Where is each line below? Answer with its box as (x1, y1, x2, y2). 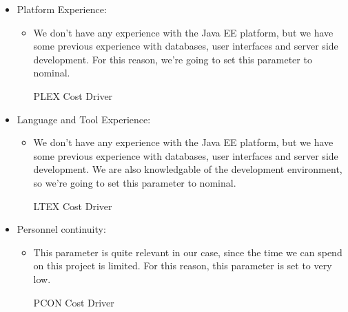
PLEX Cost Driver (33, 88, 113, 103)
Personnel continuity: (17, 222, 106, 236)
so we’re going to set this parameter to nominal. (33, 175, 236, 189)
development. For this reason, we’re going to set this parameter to (33, 52, 312, 66)
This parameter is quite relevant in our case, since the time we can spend (33, 245, 342, 259)
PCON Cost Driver (33, 295, 114, 309)
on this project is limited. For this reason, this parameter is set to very (33, 258, 332, 273)
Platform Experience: (17, 2, 107, 16)
